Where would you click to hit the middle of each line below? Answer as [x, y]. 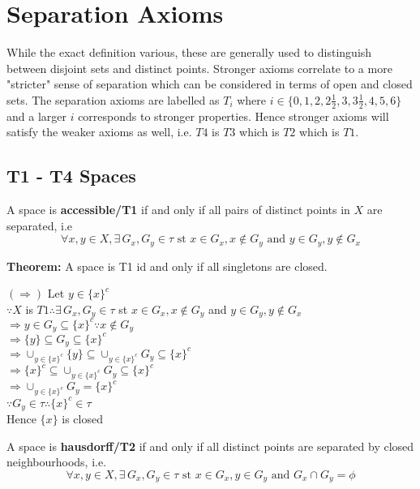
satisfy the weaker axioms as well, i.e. [99, 132]
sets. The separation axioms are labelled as [113, 99]
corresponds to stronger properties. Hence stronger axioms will [234, 116]
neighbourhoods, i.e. [57, 462]
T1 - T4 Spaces [71, 176]
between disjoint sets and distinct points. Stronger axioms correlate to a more [199, 68]
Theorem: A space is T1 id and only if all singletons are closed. [167, 266]
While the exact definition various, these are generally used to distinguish [189, 52]
